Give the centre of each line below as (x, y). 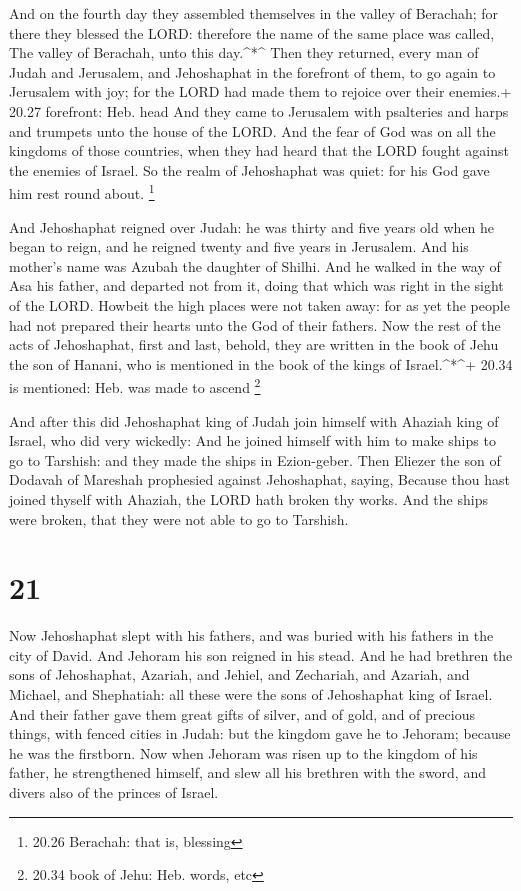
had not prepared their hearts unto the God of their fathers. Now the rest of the (255, 324)
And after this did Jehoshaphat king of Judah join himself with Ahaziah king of (254, 420)
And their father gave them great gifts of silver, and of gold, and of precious (242, 713)
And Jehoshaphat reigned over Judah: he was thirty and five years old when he (251, 226)
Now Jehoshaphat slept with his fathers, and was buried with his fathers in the (251, 635)
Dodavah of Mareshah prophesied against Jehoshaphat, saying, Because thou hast (259, 479)
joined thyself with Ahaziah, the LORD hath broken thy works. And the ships (248, 498)
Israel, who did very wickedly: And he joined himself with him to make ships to (252, 440)
